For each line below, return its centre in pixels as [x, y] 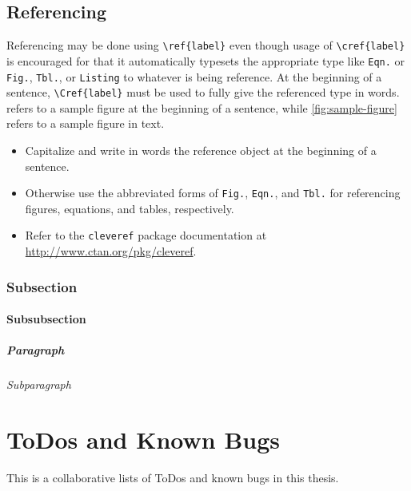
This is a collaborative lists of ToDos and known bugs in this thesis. [173, 478]
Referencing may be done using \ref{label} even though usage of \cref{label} [206, 45]
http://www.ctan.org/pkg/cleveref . [111, 251]
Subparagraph [39, 384]
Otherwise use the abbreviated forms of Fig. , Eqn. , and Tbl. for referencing [213, 193]
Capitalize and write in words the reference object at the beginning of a [201, 150]
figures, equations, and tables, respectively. [130, 208]
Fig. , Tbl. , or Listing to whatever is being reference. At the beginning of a [194, 76]
